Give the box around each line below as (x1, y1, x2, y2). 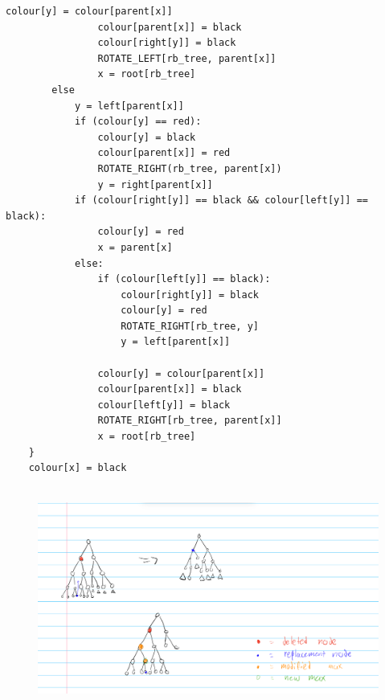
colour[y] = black (97, 131, 196, 143)
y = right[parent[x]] (97, 178, 213, 190)
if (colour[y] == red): (74, 116, 202, 128)
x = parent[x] (97, 241, 173, 253)
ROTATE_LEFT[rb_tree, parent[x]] (97, 52, 276, 64)
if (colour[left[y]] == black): (97, 273, 271, 285)
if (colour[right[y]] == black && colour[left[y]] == (74, 194, 369, 207)
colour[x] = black (28, 462, 127, 474)
